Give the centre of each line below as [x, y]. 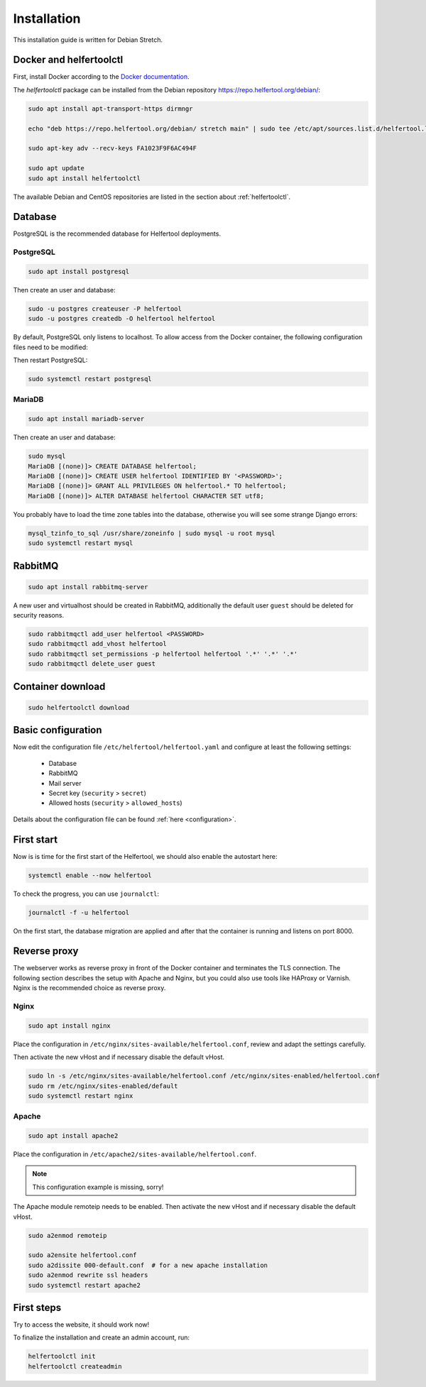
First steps [37, 1307]
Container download [59, 686]
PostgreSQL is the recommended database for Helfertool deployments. [117, 234]
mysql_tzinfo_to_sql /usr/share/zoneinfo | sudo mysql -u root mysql [152, 533]
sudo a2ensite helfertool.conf [83, 1255]
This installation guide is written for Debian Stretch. [88, 40]
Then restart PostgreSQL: [50, 360]
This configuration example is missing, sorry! [98, 1187]
